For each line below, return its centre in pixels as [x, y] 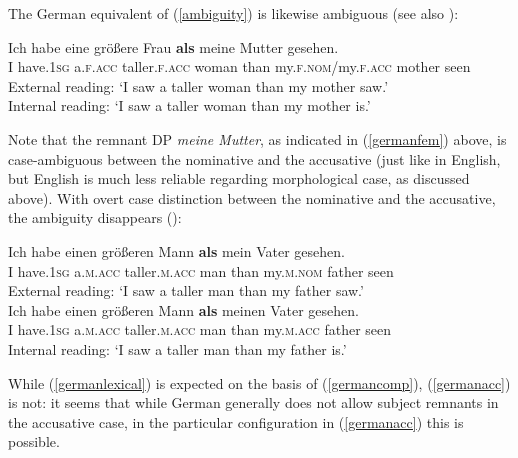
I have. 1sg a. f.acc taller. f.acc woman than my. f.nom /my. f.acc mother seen [239, 66]
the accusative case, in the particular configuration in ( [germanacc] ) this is [236, 421]
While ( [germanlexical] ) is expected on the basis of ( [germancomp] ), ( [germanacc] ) [259, 382]
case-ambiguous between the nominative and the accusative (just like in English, [254, 158]
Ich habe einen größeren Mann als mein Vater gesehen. [176, 250]
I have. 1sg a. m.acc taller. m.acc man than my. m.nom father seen [201, 270]
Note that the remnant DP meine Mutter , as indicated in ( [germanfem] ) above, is [257, 138]
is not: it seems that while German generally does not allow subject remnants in [253, 402]
